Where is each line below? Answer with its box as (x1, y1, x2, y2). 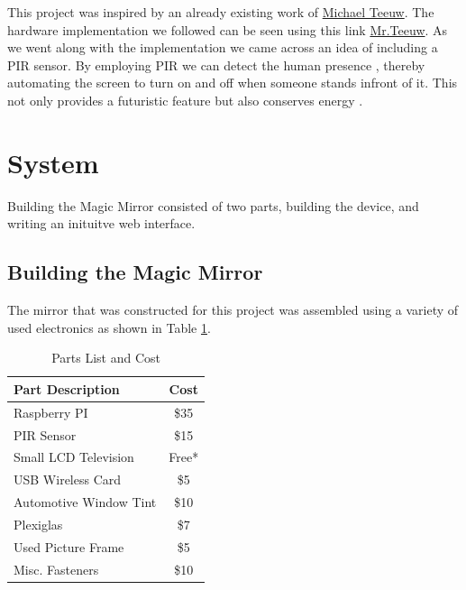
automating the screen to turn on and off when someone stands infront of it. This (7, 73, 458, 92)
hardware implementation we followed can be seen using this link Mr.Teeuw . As (7, 20, 448, 39)
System (7, 143, 99, 180)
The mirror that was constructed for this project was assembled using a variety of (7, 300, 459, 319)
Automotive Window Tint (14, 493, 157, 512)
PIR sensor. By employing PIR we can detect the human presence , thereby (7, 55, 425, 74)
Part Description (14, 379, 120, 398)
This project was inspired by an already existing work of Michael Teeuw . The (7, 3, 434, 21)
